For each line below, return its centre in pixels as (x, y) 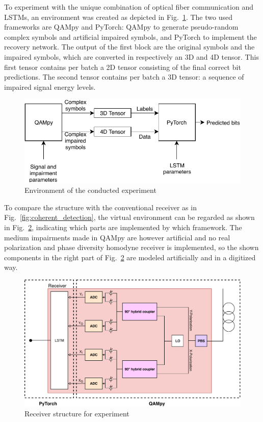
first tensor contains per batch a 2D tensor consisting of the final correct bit (123, 67)
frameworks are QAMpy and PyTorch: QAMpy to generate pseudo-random (121, 27)
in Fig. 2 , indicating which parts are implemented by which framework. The (123, 227)
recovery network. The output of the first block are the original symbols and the (129, 47)
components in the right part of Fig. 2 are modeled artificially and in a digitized (130, 257)
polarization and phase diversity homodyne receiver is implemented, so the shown (131, 247)
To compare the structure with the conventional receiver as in (100, 207)
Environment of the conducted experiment (90, 190)
